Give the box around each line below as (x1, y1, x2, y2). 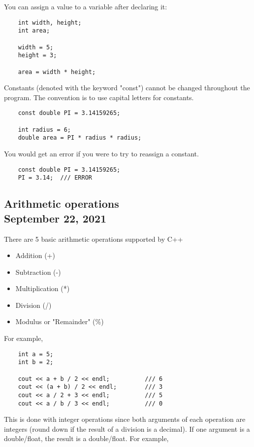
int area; (18, 27, 50, 35)
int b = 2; (18, 359, 54, 366)
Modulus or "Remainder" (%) (15, 316, 104, 327)
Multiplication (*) (15, 283, 70, 294)
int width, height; (18, 19, 82, 26)
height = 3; (18, 52, 57, 59)
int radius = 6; (18, 126, 71, 133)
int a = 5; (18, 350, 54, 358)
